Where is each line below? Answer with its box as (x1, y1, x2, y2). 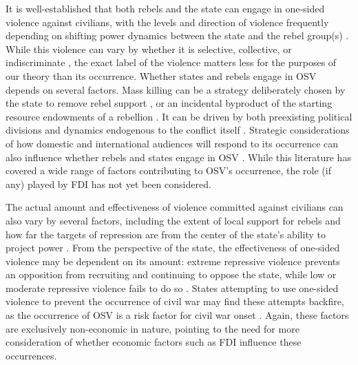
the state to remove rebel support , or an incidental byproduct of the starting (6, 96, 333, 110)
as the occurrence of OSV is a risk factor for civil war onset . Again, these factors (6, 308, 349, 322)
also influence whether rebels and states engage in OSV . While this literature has (6, 149, 351, 164)
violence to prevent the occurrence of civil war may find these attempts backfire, (6, 294, 344, 309)
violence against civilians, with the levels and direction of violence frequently (6, 14, 329, 29)
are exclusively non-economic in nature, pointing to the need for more (6, 321, 299, 335)
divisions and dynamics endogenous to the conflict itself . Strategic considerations (6, 123, 350, 137)
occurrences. (6, 348, 57, 362)
